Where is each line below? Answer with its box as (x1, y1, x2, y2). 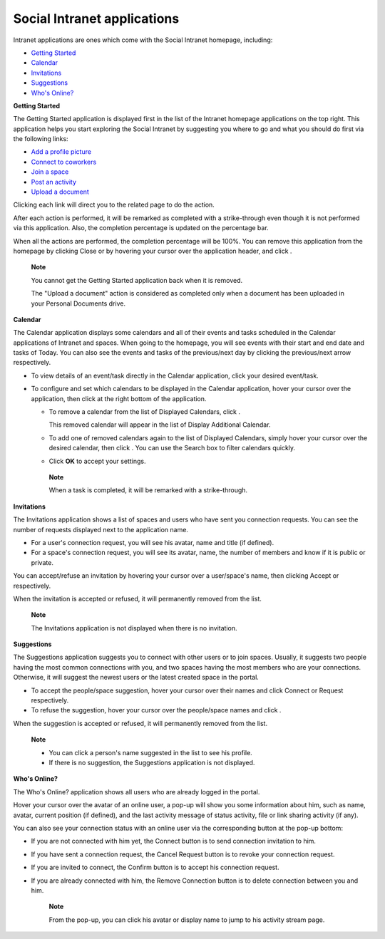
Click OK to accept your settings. (48, 457, 146, 465)
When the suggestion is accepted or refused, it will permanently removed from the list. (13, 719, 267, 727)
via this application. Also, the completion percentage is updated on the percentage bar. (13, 224, 269, 232)
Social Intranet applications (13, 11, 180, 26)
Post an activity (31, 177, 77, 186)
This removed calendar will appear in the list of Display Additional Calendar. (48, 420, 271, 429)
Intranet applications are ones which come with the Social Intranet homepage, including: (13, 36, 273, 44)
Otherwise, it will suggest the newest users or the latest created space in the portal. (13, 673, 260, 682)
